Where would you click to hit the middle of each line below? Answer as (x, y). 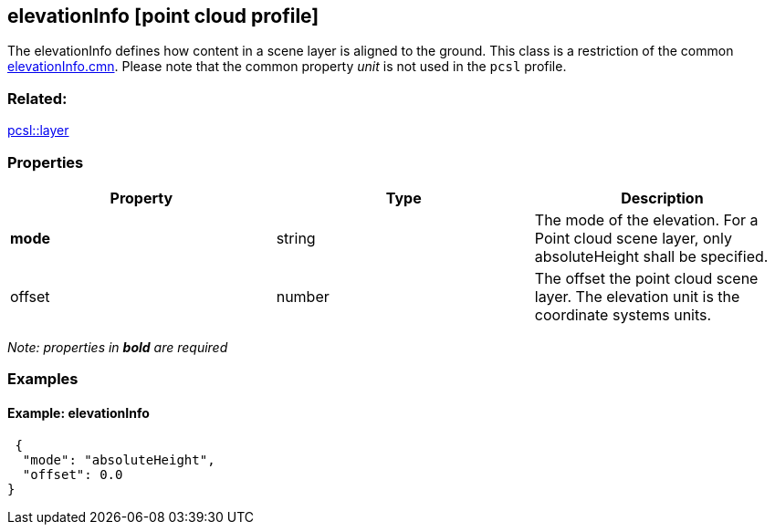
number (303, 296)
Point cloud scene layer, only (633, 238)
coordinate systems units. (623, 314)
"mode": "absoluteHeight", (119, 459)
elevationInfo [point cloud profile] (163, 16)
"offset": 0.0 (73, 474)
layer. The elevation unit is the (637, 296)
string (296, 238)
